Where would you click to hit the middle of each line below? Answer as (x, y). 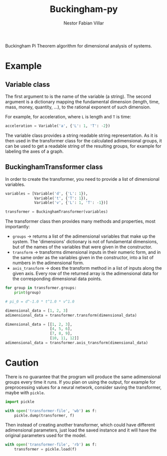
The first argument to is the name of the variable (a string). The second (78, 96)
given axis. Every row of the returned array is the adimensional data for (85, 274)
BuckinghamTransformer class (54, 167)
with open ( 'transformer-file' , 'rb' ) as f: (51, 445)
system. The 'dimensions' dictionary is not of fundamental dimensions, (85, 242)
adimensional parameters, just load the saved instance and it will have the (81, 430)
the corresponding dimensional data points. (57, 279)
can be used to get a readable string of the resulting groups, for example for (83, 146)
